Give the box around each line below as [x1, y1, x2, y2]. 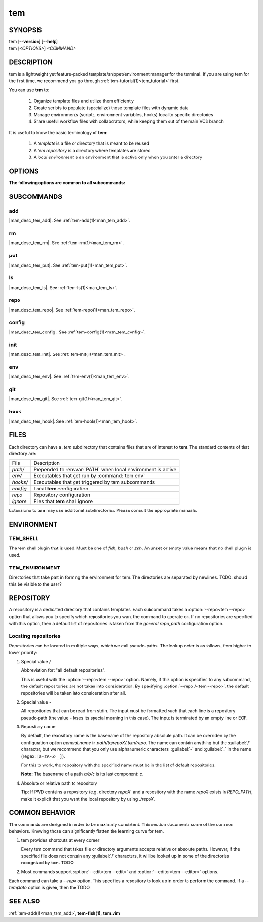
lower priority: [9, 649, 38, 655]
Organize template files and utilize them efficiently [33, 98, 134, 104]
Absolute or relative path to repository [21, 780, 97, 786]
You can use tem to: [9, 87, 50, 93]
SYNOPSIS [9, 26, 42, 34]
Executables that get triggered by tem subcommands [33, 479, 155, 486]
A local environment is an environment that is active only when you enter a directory [33, 154, 202, 160]
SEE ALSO [9, 897, 40, 905]
